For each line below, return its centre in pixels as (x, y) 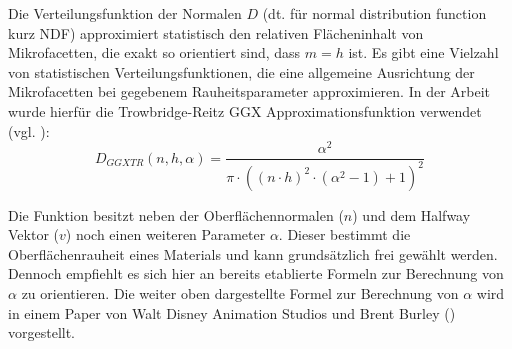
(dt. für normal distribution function (374, 13)
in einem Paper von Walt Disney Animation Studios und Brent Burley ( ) (232, 312)
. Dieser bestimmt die (344, 234)
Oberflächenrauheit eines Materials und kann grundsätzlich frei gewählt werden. (253, 253)
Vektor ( (33, 234)
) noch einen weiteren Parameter (165, 234)
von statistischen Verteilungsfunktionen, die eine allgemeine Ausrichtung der (241, 71)
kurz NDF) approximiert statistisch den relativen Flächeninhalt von (216, 32)
